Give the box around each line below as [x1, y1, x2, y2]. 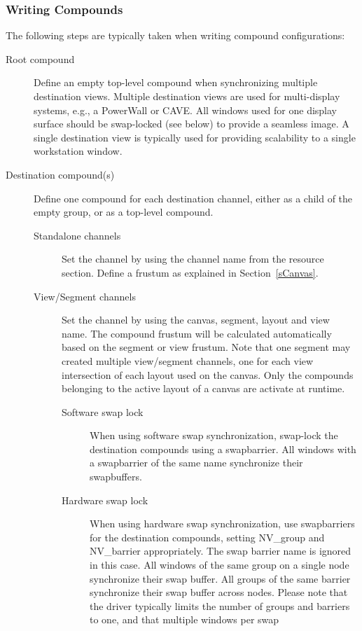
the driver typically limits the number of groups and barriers [90, 598, 350, 613]
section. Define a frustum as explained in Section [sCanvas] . [62, 265, 319, 279]
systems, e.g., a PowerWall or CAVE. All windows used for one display [34, 102, 337, 117]
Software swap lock [62, 404, 144, 419]
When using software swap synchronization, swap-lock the [90, 428, 338, 443]
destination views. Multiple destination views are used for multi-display [34, 89, 340, 103]
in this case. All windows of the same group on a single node [90, 557, 349, 572]
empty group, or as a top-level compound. [34, 204, 214, 219]
